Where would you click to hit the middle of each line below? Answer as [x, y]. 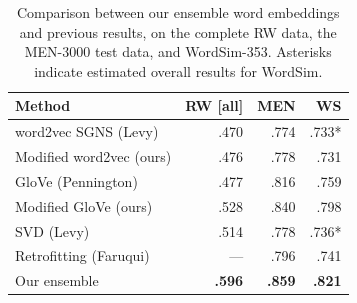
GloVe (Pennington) [76, 180]
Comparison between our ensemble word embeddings [178, 12]
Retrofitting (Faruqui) [82, 255]
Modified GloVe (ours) [84, 205]
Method [43, 105]
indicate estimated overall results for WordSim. [178, 70]
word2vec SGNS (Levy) [87, 131]
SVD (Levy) [52, 230]
